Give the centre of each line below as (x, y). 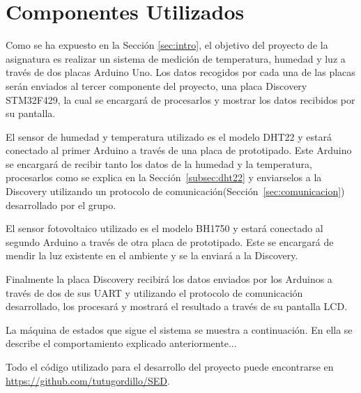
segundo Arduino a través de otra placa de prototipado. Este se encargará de (170, 241)
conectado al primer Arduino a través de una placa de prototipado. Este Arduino (179, 150)
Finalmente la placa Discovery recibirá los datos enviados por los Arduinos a (169, 279)
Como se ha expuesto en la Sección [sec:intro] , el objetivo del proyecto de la (167, 45)
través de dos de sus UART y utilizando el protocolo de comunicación (154, 292)
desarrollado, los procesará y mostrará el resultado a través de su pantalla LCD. (177, 306)
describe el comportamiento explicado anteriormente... (121, 343)
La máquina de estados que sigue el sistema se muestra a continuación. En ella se (179, 329)
